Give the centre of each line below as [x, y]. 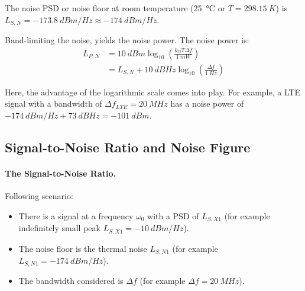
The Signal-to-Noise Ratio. [60, 173]
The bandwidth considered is [71, 281]
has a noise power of [207, 103]
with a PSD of [173, 215]
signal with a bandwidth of [53, 103]
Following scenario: [39, 196]
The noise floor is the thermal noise [83, 248]
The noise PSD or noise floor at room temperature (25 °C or [115, 8]
